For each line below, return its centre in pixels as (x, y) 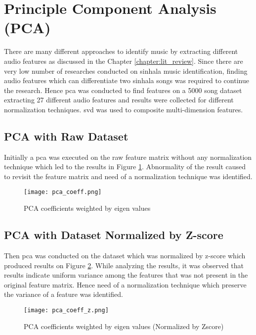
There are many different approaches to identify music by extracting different (121, 51)
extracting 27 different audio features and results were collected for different (119, 100)
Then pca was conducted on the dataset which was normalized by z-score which (125, 255)
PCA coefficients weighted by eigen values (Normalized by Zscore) (124, 326)
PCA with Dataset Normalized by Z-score (114, 235)
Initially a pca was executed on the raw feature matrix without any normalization (128, 157)
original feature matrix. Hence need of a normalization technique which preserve (125, 284)
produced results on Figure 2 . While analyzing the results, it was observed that (124, 265)
